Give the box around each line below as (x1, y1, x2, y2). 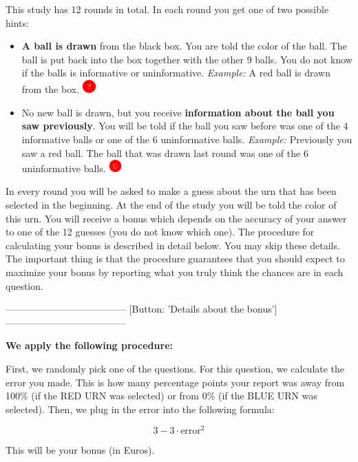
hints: (6, 15, 29, 30)
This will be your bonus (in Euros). (6, 443, 155, 457)
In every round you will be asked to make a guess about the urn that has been (6, 184, 337, 198)
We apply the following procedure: (6, 338, 173, 353)
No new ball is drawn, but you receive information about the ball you (21, 105, 335, 119)
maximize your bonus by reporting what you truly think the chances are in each (6, 265, 344, 280)
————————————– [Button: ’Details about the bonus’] (6, 302, 277, 316)
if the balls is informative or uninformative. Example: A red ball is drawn (21, 65, 330, 80)
